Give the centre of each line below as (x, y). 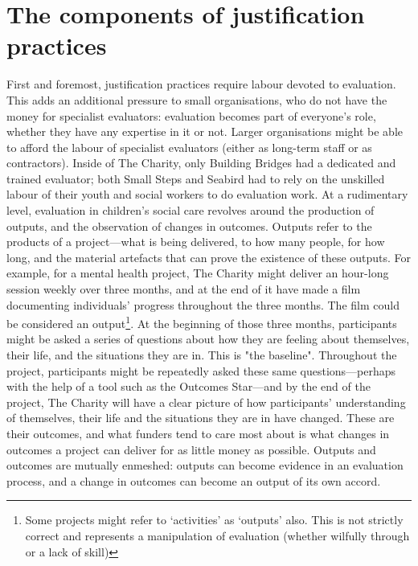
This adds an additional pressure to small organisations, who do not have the (197, 99)
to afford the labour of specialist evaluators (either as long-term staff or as (189, 147)
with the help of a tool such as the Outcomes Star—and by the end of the (189, 386)
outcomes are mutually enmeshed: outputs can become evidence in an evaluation (205, 465)
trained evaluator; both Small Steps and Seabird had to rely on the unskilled (196, 178)
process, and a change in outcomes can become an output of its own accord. (194, 480)
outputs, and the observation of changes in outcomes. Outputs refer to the (189, 226)
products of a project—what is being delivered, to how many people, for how (196, 242)
